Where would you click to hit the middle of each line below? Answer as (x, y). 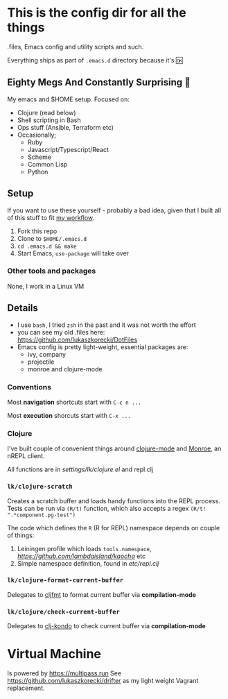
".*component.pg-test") (42, 515)
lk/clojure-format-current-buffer (65, 580)
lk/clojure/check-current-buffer (63, 612)
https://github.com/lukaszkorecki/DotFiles (77, 339)
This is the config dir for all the (97, 13)
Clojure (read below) (46, 112)
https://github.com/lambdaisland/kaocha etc (81, 556)
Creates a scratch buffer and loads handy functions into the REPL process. (114, 500)
